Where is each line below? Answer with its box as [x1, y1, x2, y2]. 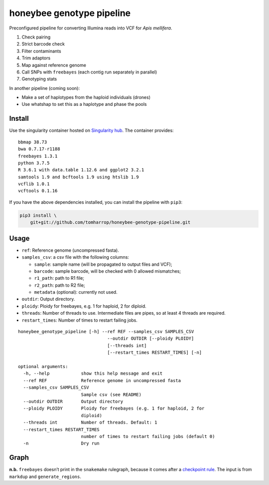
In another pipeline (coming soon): [9, 85, 80, 91]
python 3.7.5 [18, 160, 50, 166]
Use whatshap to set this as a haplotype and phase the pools [21, 101, 147, 107]
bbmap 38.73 [18, 139, 47, 145]
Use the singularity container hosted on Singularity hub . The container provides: [9, 127, 174, 133]
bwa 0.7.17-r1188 [18, 146, 60, 152]
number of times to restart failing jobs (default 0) [81, 434, 215, 439]
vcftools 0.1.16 [18, 188, 58, 194]
